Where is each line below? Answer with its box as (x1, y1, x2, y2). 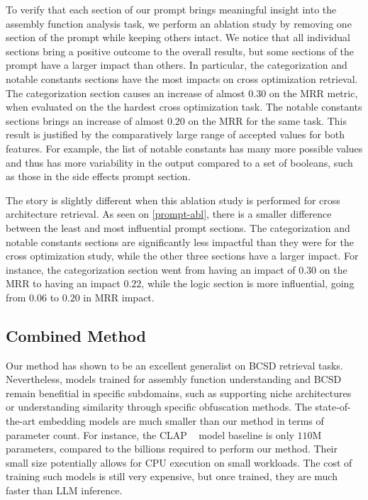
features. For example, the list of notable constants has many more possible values (6, 140, 363, 155)
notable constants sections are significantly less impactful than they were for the (6, 234, 355, 249)
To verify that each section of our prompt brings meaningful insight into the (6, 2, 337, 16)
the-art (6, 413, 36, 428)
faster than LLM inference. (6, 483, 123, 498)
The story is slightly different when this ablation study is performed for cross (6, 192, 340, 207)
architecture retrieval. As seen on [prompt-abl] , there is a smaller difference (6, 206, 332, 221)
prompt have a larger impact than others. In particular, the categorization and (6, 57, 347, 72)
